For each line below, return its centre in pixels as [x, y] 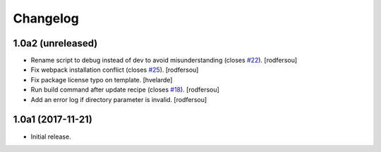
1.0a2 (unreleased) [55, 43]
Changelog [46, 18]
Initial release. [51, 137]
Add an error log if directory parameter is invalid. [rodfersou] [119, 99]
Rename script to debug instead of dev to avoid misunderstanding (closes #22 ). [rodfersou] [164, 61]
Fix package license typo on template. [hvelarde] [102, 80]
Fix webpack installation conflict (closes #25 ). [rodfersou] [115, 70]
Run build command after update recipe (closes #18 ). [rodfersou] [125, 90]
